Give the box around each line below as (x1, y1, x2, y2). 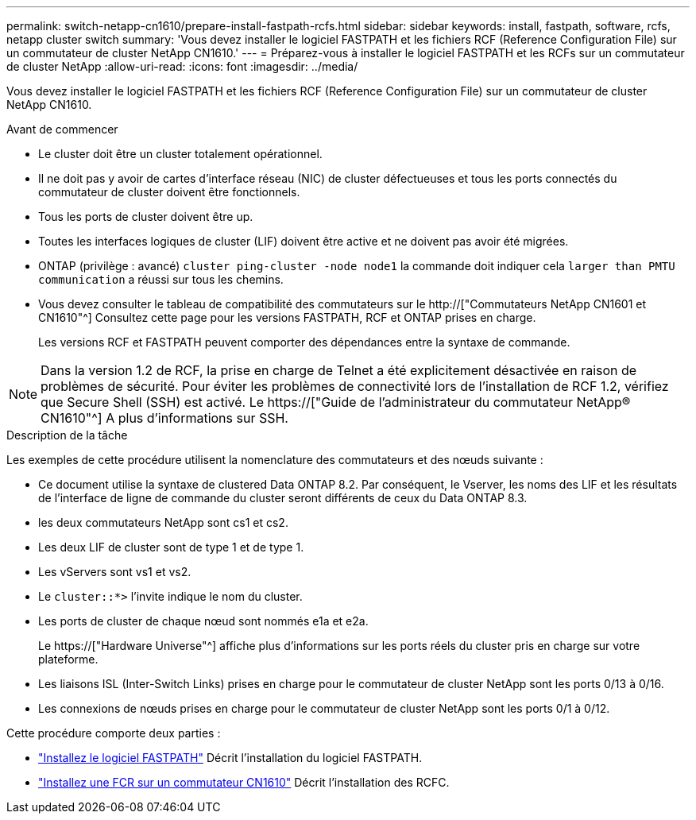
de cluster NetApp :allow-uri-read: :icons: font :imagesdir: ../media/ (6, 60, 358, 73)
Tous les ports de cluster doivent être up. (38, 210, 253, 223)
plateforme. (38, 652, 99, 666)
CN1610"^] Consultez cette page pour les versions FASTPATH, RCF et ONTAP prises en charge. (38, 311, 536, 324)
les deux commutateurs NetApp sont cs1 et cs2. (38, 516, 288, 529)
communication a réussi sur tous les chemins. (38, 273, 284, 286)
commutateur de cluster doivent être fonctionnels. (38, 185, 300, 199)
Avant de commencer (6, 122, 118, 136)
